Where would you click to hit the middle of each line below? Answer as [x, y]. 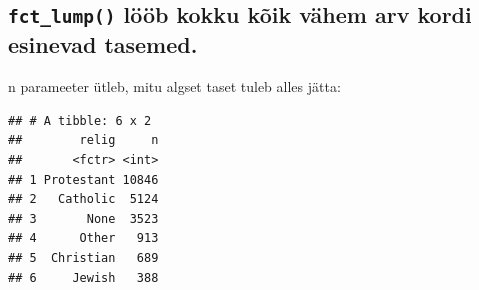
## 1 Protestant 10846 [83, 179]
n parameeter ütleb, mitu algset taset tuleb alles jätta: [174, 86]
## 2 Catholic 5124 [83, 199]
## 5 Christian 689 [83, 257]
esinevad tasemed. [103, 44]
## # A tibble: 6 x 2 [80, 120]
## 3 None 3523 [83, 218]
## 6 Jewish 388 [83, 277]
